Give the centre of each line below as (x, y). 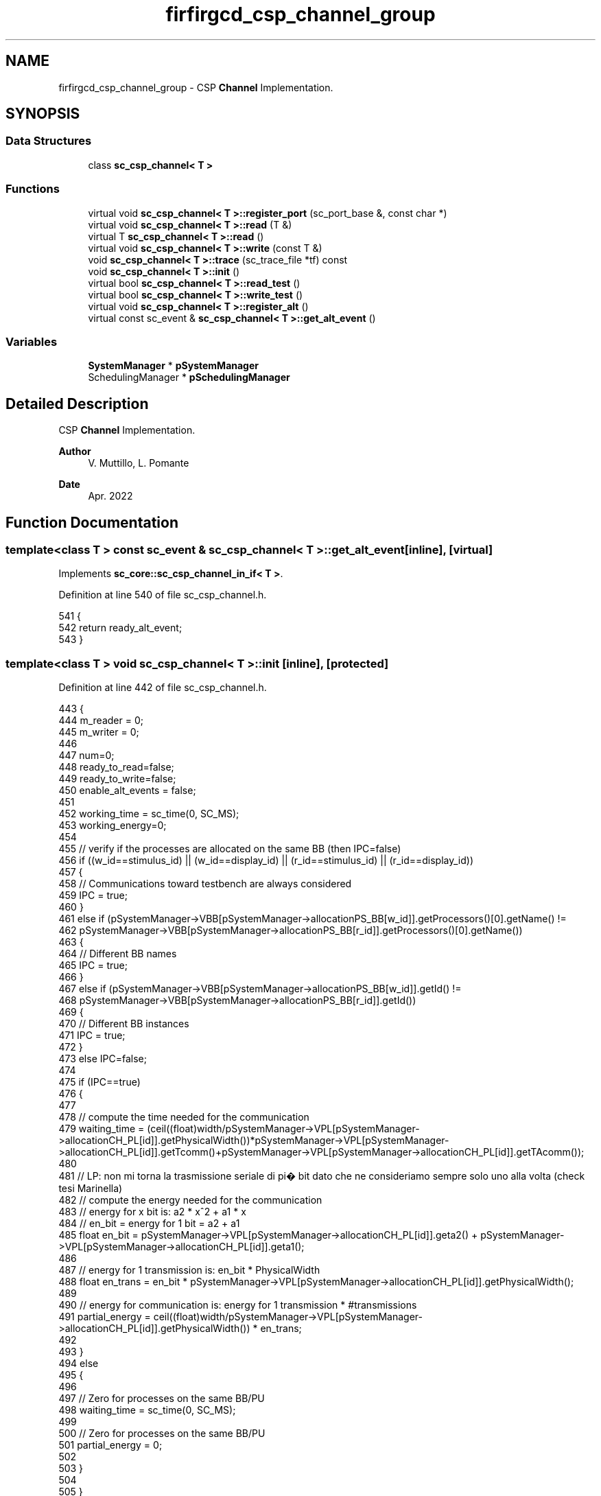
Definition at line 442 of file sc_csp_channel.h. (163, 688)
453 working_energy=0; (113, 826)
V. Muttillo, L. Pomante (139, 463)
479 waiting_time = (102, 1129)
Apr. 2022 (110, 496)
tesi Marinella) (91, 1189)
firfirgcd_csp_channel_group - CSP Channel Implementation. (196, 87)
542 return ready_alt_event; (120, 628)
